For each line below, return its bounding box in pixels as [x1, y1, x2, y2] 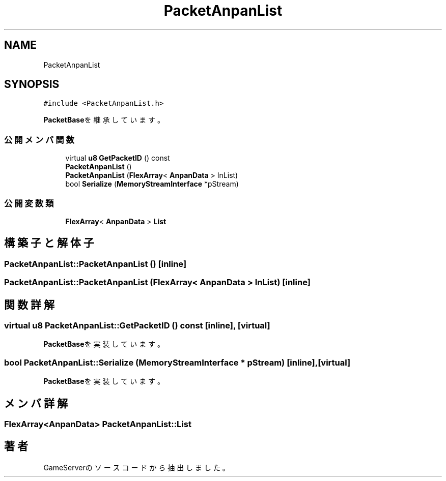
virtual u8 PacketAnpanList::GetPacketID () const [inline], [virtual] [4, 320, 270, 330]
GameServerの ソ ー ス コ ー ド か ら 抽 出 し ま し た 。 [43, 463, 230, 472]
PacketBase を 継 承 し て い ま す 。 [43, 115, 165, 125]
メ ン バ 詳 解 [4, 397, 68, 410]
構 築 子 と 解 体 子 [4, 236, 94, 250]
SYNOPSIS [4, 78, 60, 91]
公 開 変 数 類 [4, 198, 54, 208]
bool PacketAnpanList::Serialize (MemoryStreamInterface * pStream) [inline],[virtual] [4, 357, 351, 368]
